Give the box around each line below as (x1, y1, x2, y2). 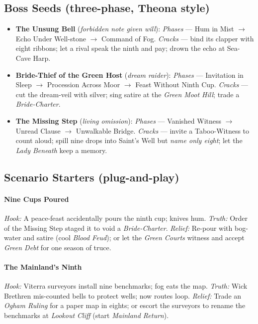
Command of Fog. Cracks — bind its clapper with (101, 33, 254, 43)
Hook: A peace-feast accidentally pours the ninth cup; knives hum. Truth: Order (4, 212, 248, 223)
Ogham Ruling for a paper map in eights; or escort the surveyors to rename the (4, 300, 246, 311)
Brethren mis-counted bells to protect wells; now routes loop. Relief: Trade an (4, 290, 242, 301)
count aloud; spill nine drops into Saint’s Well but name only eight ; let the (15, 135, 243, 146)
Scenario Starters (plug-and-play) (4, 169, 179, 184)
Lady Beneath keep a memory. (15, 145, 107, 155)
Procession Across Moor (47, 79, 120, 90)
